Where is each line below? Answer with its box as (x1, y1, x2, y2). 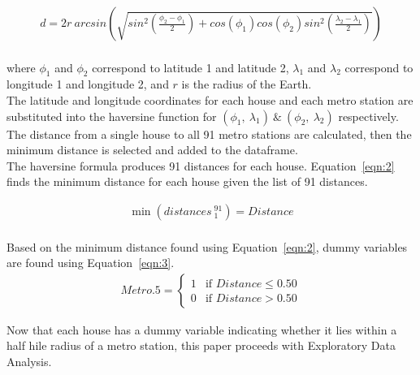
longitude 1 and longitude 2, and (6, 75, 169, 93)
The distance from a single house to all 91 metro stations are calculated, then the (6, 125, 412, 142)
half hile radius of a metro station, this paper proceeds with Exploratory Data (6, 337, 396, 354)
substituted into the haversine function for (6, 107, 217, 124)
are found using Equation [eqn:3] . (6, 254, 175, 271)
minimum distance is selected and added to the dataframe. (6, 141, 298, 158)
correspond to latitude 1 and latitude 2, (92, 58, 289, 75)
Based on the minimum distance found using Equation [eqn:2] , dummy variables (6, 238, 408, 255)
